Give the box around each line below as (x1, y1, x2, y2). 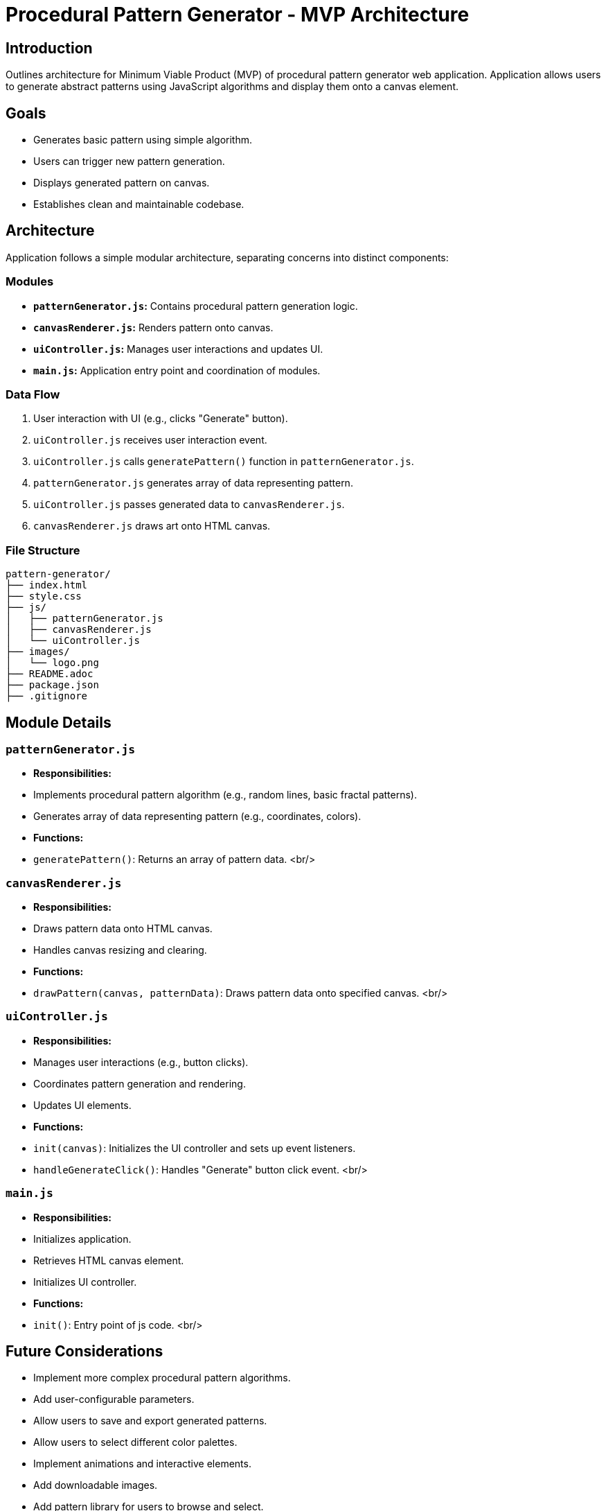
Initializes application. (33, 1232, 132, 1245)
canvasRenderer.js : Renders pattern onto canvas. (33, 321, 274, 333)
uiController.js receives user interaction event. (33, 434, 267, 446)
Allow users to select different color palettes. (33, 1436, 238, 1449)
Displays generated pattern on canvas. (33, 177, 210, 189)
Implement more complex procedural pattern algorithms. (33, 1372, 291, 1384)
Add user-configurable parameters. (33, 1393, 195, 1406)
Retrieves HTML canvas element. (33, 1254, 184, 1266)
